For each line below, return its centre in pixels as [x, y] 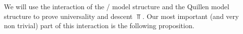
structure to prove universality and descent [68, 16]
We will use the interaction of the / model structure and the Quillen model [117, 6]
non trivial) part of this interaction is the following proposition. [99, 25]
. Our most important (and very [191, 16]
